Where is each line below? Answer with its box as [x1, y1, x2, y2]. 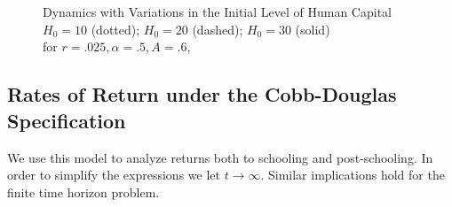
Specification [7, 106, 126, 134]
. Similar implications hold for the [260, 165, 445, 184]
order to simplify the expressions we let [7, 165, 220, 184]
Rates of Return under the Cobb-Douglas [7, 80, 397, 108]
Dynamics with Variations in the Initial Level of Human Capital [43, 3, 392, 21]
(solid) [295, 19, 330, 38]
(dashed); [192, 19, 243, 38]
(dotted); [91, 19, 140, 38]
